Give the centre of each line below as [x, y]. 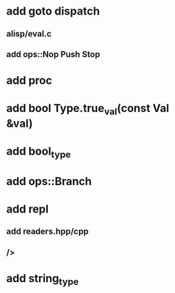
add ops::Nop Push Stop [53, 54]
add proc [29, 81]
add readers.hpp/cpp [48, 232]
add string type [43, 280]
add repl [27, 209]
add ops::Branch [49, 181]
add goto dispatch [53, 11]
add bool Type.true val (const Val [88, 109]
